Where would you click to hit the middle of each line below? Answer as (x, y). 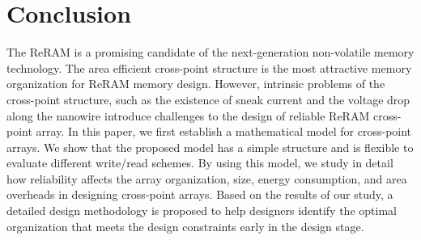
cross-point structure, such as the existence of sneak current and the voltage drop (208, 99)
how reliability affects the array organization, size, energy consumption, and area (207, 178)
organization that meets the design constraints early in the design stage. (185, 226)
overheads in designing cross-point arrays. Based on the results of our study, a (200, 194)
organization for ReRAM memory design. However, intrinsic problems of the (196, 84)
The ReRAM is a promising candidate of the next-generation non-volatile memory (210, 52)
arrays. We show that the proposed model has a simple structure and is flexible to (210, 147)
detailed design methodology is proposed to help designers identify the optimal (202, 211)
